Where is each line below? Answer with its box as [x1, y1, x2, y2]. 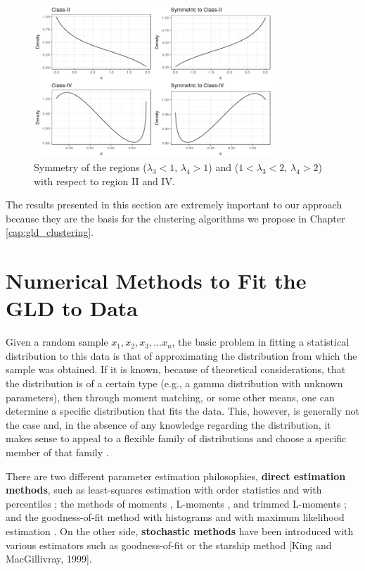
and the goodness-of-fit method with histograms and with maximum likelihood [6, 510, 345, 525]
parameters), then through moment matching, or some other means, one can [6, 389, 335, 404]
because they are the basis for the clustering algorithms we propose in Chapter [6, 211, 345, 225]
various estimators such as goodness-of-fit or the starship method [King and [6, 537, 332, 552]
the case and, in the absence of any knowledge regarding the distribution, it [6, 417, 331, 432]
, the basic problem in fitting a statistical [172, 334, 350, 349]
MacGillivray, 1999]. [6, 551, 92, 566]
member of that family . [6, 445, 109, 459]
